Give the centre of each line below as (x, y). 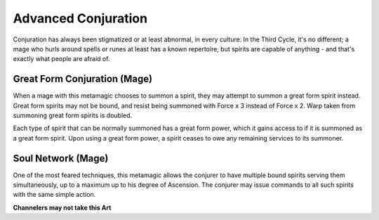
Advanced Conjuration (80, 18)
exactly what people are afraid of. (61, 59)
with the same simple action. (54, 195)
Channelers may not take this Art (62, 207)
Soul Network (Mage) (61, 158)
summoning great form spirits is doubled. (73, 115)
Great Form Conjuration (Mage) (83, 79)
